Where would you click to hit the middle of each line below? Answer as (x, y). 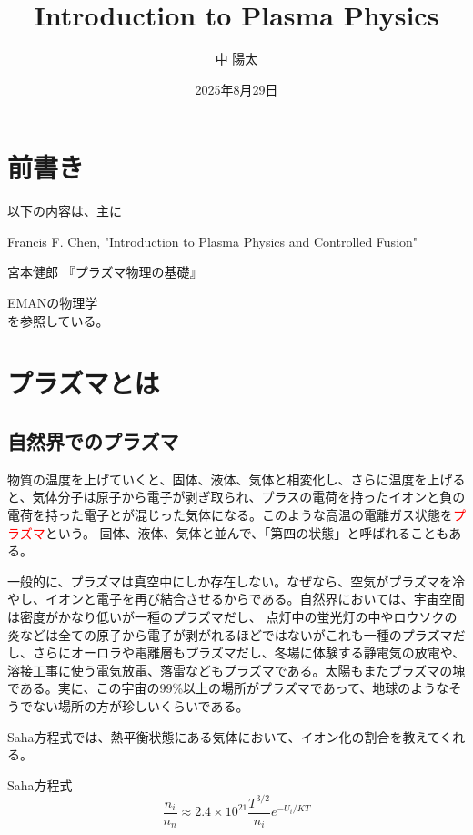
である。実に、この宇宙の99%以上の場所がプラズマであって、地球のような (228, 688)
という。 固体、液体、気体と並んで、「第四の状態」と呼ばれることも (247, 532)
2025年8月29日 (236, 89)
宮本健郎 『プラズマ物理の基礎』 (105, 272)
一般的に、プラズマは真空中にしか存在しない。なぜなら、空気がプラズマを (230, 580)
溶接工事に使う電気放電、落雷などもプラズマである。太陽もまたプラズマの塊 (236, 670)
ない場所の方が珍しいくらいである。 (141, 705)
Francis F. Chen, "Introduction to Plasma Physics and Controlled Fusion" (213, 241)
